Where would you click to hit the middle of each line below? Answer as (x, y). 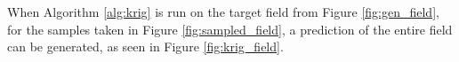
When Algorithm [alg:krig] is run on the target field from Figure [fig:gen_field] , (223, 12)
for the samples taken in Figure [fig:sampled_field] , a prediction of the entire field (230, 29)
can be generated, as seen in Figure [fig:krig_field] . (145, 46)
